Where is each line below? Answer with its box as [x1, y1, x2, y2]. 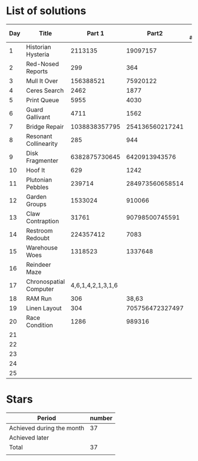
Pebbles [26, 183, 49, 191]
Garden [26, 192, 47, 201]
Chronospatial [26, 277, 65, 286]
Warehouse [26, 243, 58, 251]
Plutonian [26, 175, 52, 184]
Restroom [26, 226, 53, 234]
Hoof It [26, 166, 45, 174]
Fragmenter [26, 156, 59, 165]
